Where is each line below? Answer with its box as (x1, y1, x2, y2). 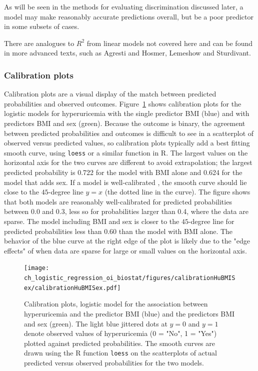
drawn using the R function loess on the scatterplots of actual (24, 347, 217, 358)
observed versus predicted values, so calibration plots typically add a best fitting (4, 137, 250, 148)
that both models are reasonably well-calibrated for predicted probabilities (4, 196, 232, 206)
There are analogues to (4, 37, 74, 48)
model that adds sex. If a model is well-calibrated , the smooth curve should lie (4, 176, 247, 187)
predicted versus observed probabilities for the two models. (24, 357, 204, 367)
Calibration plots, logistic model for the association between (24, 298, 208, 309)
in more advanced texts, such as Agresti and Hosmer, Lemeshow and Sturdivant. (4, 47, 251, 58)
